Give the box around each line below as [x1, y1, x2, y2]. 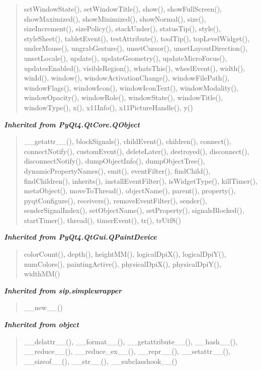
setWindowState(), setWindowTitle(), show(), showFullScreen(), [24, 4, 222, 14]
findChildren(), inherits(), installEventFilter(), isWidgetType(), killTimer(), [24, 175, 257, 186]
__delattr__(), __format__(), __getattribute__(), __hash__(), [24, 336, 238, 346]
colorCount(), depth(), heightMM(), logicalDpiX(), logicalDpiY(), [24, 249, 226, 259]
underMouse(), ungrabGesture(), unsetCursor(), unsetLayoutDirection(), [24, 43, 247, 53]
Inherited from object [4, 319, 79, 330]
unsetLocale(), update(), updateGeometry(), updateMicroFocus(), [24, 52, 227, 63]
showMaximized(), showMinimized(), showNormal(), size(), [24, 13, 206, 24]
